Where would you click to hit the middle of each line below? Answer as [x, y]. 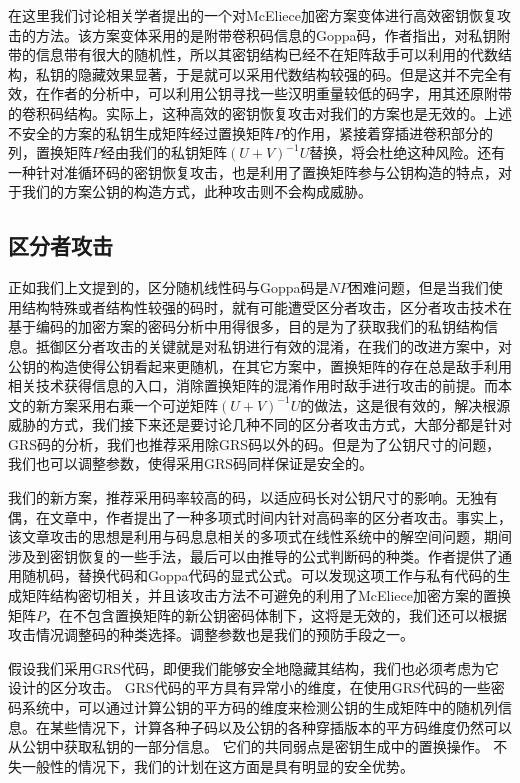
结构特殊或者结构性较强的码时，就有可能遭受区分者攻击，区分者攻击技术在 [266, 306]
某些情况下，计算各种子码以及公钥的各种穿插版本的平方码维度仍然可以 [280, 726]
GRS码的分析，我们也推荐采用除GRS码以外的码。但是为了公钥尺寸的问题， [254, 443]
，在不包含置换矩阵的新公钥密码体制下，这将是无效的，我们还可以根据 [276, 614]
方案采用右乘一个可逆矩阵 [133, 404]
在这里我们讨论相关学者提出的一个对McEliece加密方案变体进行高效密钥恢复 [253, 15]
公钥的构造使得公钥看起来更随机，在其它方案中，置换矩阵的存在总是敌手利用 [260, 365]
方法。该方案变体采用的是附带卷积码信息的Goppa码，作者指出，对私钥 [266, 34]
